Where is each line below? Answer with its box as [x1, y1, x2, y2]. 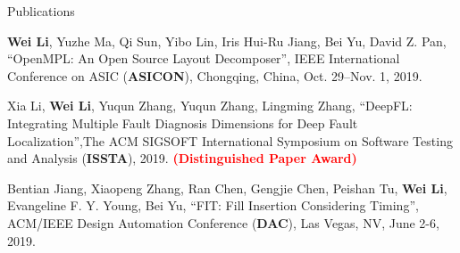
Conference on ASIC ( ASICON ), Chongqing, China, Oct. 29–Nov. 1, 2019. [7, 66, 422, 85]
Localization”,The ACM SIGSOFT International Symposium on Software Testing [7, 131, 453, 150]
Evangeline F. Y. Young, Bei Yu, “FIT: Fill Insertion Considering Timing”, [7, 196, 419, 215]
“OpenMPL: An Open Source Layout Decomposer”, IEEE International [7, 49, 400, 68]
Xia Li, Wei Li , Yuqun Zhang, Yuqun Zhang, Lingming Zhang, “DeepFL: [7, 96, 413, 115]
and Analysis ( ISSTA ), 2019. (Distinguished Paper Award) [7, 149, 357, 167]
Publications [7, 2, 75, 20]
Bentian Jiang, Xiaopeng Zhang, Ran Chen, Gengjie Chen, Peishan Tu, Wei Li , [7, 178, 447, 197]
